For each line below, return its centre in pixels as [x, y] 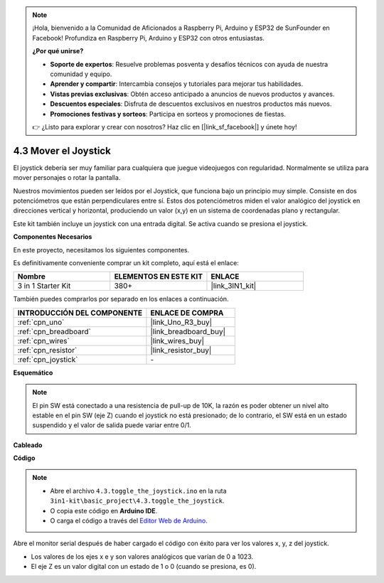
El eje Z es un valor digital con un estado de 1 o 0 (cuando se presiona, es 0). [144, 567]
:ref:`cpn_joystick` [48, 359]
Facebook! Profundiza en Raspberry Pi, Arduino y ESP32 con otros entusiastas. [148, 38]
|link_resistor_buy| [181, 350]
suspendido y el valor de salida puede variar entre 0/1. [112, 425]
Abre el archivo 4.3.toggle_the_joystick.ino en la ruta [138, 491]
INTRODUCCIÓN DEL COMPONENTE [80, 313]
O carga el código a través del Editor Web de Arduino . [129, 521]
